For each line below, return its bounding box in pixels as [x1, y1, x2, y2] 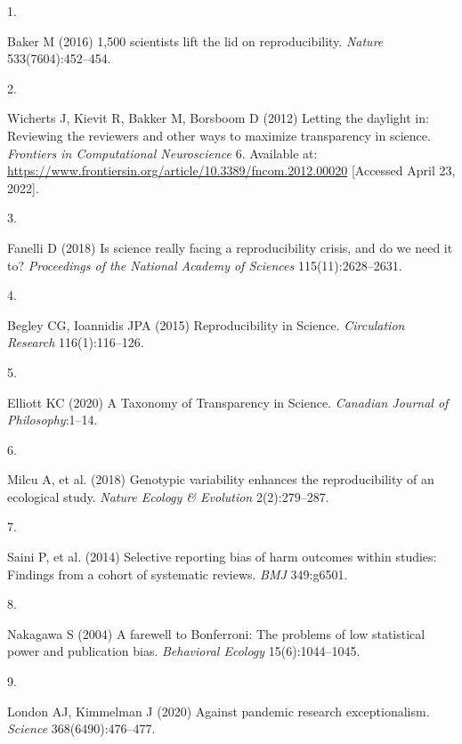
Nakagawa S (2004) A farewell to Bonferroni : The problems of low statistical [7, 624, 426, 643]
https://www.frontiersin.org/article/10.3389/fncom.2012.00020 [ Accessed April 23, [7, 161, 456, 180]
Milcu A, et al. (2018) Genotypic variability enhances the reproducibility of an [7, 470, 434, 489]
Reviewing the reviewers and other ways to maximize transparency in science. [7, 125, 431, 144]
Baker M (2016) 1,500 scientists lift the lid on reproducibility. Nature [7, 31, 384, 50]
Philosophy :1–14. [7, 410, 98, 429]
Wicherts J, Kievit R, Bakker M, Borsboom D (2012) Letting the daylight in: [7, 109, 429, 127]
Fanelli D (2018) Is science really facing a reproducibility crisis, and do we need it [7, 238, 453, 256]
